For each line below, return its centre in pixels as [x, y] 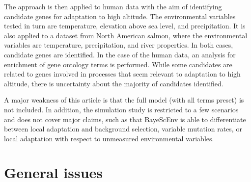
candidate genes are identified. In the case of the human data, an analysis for [120, 54]
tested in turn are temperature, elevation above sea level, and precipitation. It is [125, 26]
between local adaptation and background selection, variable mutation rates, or [123, 129]
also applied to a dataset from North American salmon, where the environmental [126, 35]
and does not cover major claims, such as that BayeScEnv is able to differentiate [125, 119]
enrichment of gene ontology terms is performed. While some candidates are [118, 64]
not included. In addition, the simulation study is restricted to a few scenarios [121, 109]
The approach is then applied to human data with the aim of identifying [113, 6]
